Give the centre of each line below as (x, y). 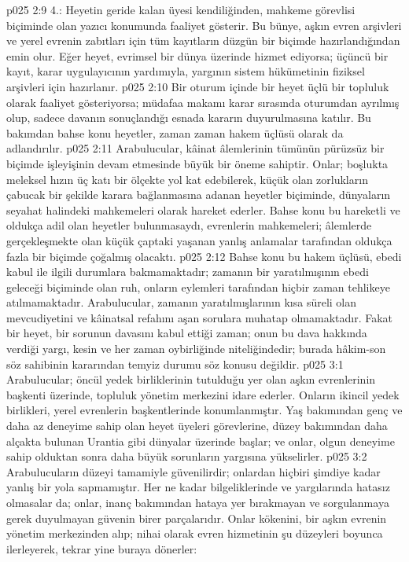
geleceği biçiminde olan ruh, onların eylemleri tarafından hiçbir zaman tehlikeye (198, 287)
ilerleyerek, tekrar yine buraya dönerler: (102, 548)
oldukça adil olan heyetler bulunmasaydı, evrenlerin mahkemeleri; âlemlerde (189, 225)
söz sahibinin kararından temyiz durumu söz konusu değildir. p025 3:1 (175, 364)
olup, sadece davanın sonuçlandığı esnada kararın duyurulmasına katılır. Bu (189, 118)
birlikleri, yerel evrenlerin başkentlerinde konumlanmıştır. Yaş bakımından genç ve (204, 410)
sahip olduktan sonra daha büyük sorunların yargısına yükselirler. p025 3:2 (187, 456)
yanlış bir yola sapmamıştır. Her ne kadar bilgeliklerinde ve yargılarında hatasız (198, 487)
